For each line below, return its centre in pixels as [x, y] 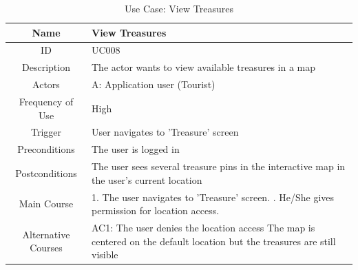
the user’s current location [147, 179]
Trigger [46, 132]
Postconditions [46, 173]
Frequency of [46, 101]
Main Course [46, 204]
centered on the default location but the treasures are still [213, 241]
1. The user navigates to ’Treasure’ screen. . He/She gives [213, 197]
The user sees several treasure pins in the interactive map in [218, 166]
